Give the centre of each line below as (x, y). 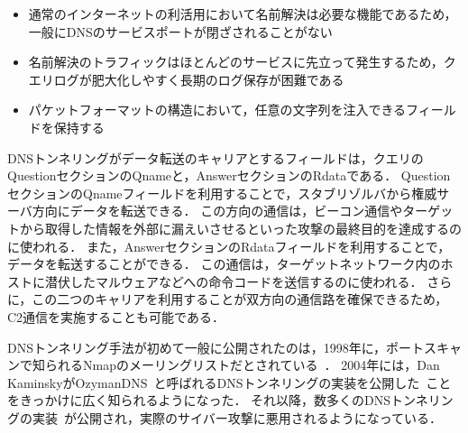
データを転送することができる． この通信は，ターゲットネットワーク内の (224, 264)
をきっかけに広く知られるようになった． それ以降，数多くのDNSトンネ (218, 400)
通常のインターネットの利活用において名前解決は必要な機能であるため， (243, 14)
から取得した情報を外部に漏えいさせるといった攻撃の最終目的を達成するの (240, 228)
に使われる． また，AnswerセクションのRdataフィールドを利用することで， (229, 246)
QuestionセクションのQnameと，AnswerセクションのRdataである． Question (229, 175)
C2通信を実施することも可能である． (116, 316)
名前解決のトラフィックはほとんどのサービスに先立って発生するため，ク (242, 62)
